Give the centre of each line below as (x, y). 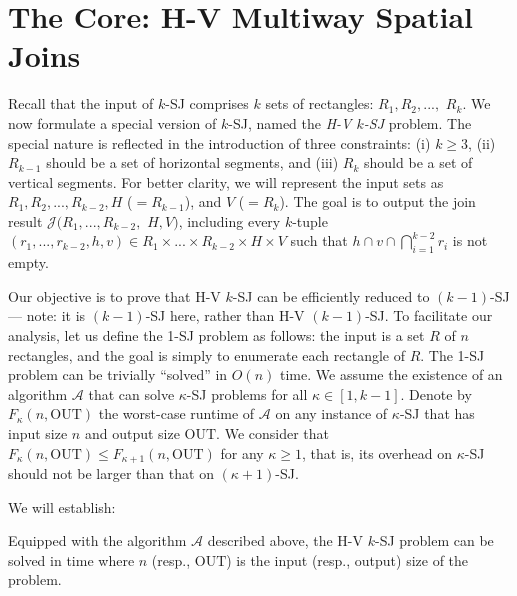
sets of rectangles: (319, 103)
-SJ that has (437, 413)
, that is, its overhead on (377, 452)
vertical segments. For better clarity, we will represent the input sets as (226, 181)
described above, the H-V (285, 540)
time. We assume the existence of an (391, 374)
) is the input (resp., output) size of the (347, 559)
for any (242, 452)
